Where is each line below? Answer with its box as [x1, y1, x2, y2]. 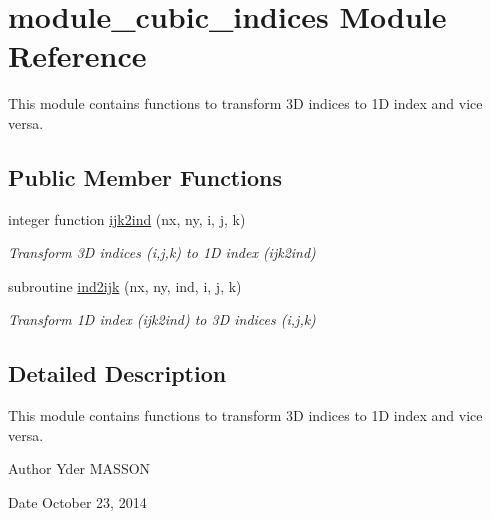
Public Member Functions [8, 161, 282, 192]
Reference [8, 35, 147, 76]
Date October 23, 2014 [8, 492, 147, 513]
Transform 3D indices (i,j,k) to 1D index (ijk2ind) [8, 242, 316, 263]
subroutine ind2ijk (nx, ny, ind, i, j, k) [8, 275, 242, 296]
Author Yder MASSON [8, 458, 151, 479]
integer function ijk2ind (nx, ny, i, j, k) [8, 208, 246, 229]
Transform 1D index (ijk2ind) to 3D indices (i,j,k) [8, 309, 316, 330]
